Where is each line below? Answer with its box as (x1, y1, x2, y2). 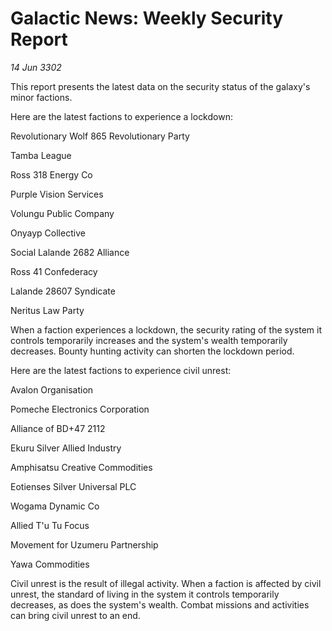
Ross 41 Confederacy (10, 265, 98, 277)
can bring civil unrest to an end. (10, 609, 141, 621)
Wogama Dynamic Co (10, 500, 100, 512)
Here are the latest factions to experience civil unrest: (10, 364, 232, 376)
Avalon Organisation (10, 383, 94, 396)
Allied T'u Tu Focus (10, 519, 90, 531)
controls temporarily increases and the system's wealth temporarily (10, 334, 288, 346)
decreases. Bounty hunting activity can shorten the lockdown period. (10, 345, 295, 357)
